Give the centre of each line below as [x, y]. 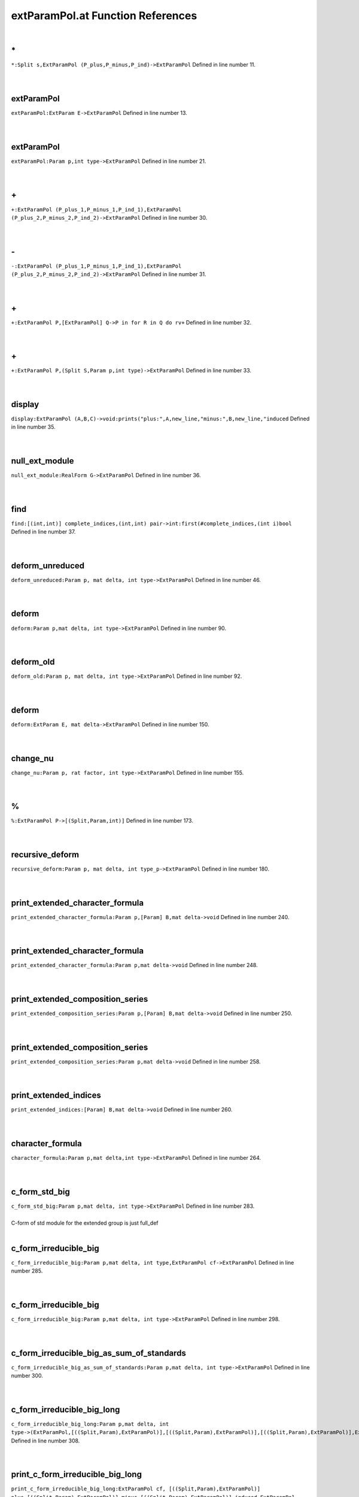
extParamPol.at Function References [104, 16]
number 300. [27, 1376]
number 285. [27, 1271]
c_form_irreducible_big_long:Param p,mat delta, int [90, 1424]
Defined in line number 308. [45, 1441]
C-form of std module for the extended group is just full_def [85, 1223]
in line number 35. [34, 427]
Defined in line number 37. [43, 532]
